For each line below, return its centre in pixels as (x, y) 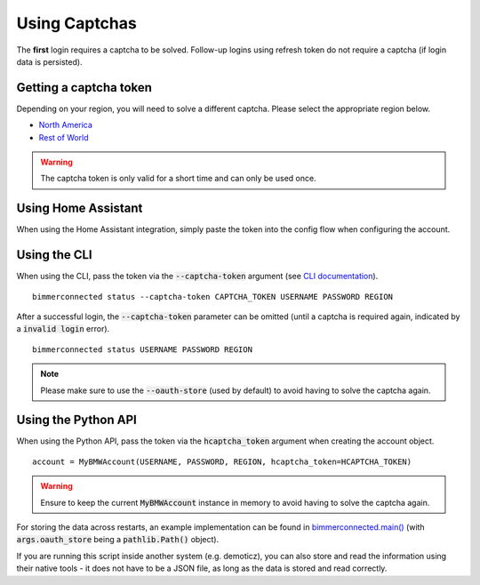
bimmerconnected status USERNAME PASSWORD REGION (143, 349)
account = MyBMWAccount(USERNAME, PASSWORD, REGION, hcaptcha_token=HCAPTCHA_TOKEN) (222, 461)
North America (66, 125)
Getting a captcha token (84, 88)
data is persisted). (50, 61)
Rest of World (64, 137)
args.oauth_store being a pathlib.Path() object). (118, 540)
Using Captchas (76, 23)
